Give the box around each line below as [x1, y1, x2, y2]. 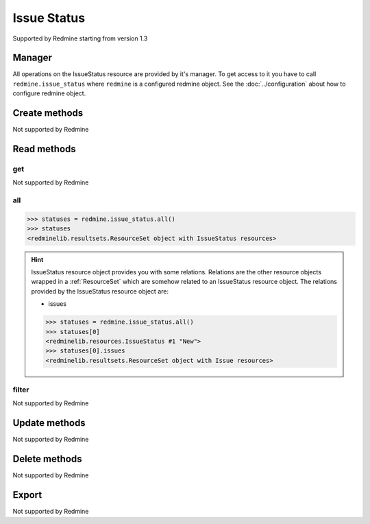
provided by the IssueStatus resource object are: [31, 287, 169, 295]
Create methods [12, 107, 84, 119]
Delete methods [12, 453, 82, 465]
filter [12, 385, 29, 394]
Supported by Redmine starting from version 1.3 [12, 34, 148, 43]
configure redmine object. [12, 89, 86, 97]
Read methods [12, 143, 77, 154]
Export [12, 489, 42, 501]
